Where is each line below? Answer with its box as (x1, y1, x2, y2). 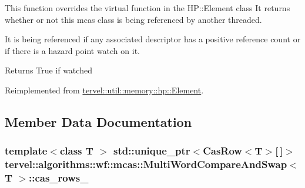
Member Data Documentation (5, 112, 192, 130)
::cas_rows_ (28, 170, 89, 185)
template (5, 143, 48, 158)
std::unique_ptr (113, 143, 190, 158)
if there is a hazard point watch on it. (5, 44, 140, 56)
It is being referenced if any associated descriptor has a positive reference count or (5, 33, 301, 45)
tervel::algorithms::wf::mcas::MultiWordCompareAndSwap (5, 157, 287, 172)
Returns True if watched (5, 64, 92, 76)
